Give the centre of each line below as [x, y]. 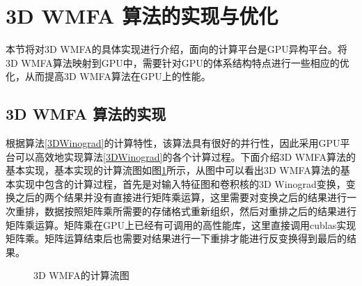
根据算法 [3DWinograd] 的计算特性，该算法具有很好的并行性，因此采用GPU [173, 143]
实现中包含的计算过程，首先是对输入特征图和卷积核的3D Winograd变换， [180, 183]
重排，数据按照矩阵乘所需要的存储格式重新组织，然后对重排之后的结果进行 [186, 211]
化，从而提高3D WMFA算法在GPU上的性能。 [108, 76]
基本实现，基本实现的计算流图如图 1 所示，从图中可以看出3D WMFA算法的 [173, 170]
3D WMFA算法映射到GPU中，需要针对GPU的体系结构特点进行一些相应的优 [178, 62]
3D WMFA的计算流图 [81, 275]
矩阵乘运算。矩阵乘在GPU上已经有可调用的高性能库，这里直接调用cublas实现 [181, 224]
